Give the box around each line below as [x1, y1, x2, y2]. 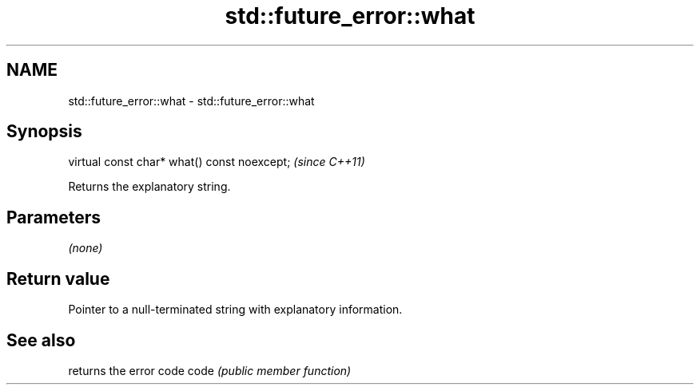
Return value [6, 268, 110, 289]
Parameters [6, 207, 101, 227]
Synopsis [6, 121, 82, 142]
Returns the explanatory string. [68, 180, 231, 194]
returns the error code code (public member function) [68, 363, 352, 377]
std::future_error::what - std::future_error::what [68, 93, 315, 108]
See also [6, 330, 76, 350]
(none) [68, 241, 103, 255]
